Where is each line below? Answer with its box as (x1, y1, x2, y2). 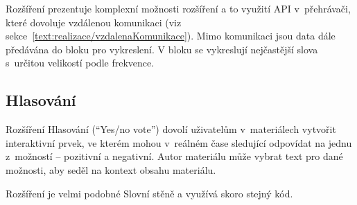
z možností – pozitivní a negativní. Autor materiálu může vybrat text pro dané (6, 149, 343, 163)
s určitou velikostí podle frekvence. (6, 55, 155, 70)
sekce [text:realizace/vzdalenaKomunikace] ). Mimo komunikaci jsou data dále (6, 28, 336, 43)
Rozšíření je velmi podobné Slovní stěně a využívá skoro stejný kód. (6, 186, 293, 200)
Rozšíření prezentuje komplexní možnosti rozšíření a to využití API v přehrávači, (6, 1, 351, 15)
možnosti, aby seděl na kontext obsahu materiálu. (6, 162, 216, 177)
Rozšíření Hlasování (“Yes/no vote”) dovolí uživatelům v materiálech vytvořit (6, 122, 336, 136)
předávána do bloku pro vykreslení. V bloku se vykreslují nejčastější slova (6, 42, 318, 56)
